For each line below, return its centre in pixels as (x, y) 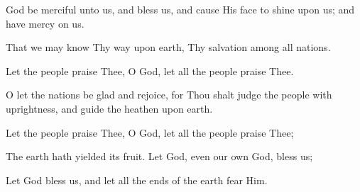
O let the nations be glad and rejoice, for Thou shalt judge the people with (169, 95)
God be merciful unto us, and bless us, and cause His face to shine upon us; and (180, 9)
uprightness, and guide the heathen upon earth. (109, 108)
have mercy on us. (45, 23)
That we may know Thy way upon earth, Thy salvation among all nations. (168, 47)
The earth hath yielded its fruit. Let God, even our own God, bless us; (159, 156)
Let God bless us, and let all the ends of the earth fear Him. (137, 180)
